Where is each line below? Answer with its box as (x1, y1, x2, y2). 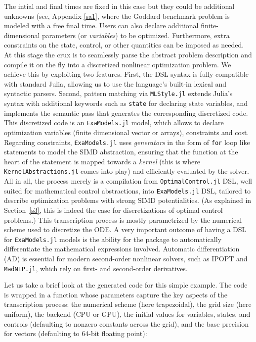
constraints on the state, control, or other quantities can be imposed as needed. (4, 40, 244, 50)
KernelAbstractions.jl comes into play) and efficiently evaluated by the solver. (4, 166, 249, 176)
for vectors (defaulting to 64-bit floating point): (4, 328, 147, 339)
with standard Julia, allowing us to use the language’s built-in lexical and (4, 78, 227, 89)
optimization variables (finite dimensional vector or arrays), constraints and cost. (4, 127, 249, 137)
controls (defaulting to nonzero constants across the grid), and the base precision (4, 318, 249, 329)
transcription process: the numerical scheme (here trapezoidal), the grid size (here (4, 299, 252, 309)
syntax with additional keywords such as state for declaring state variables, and (4, 98, 248, 108)
